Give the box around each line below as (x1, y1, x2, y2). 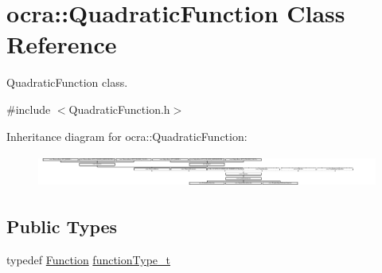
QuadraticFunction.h (68, 100, 170, 117)
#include (6, 100, 51, 117)
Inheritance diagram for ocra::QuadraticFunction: (6, 127, 248, 144)
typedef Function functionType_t (6, 251, 170, 267)
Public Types (6, 213, 118, 238)
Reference (6, 28, 117, 60)
